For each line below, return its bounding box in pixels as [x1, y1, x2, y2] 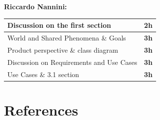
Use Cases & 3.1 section [7, 69, 80, 79]
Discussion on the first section [7, 20, 111, 30]
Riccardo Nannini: [4, 1, 67, 12]
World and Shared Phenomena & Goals [7, 33, 126, 43]
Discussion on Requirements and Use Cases [7, 57, 137, 67]
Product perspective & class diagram [7, 44, 118, 55]
